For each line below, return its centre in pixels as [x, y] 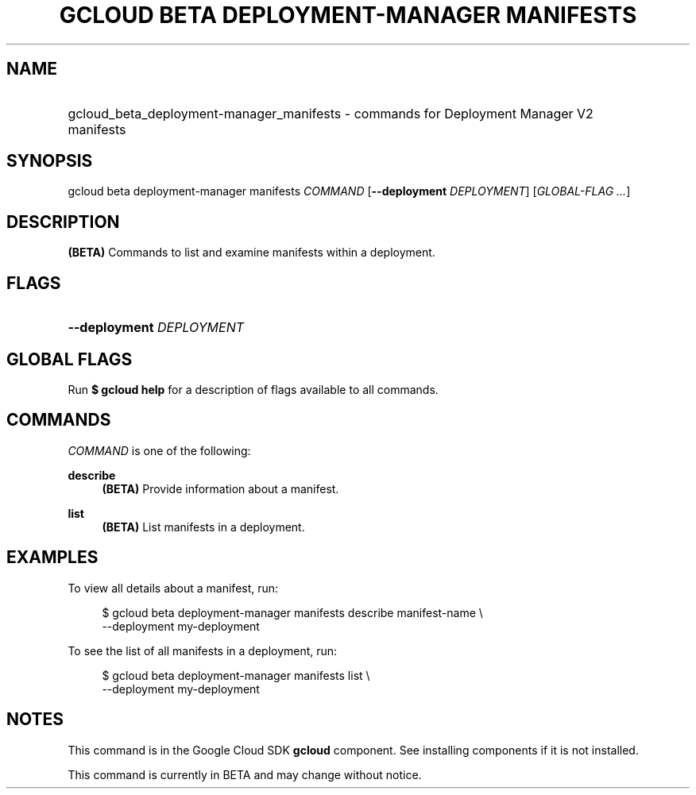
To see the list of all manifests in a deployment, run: [203, 650]
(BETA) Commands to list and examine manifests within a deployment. [251, 253]
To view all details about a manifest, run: [173, 588]
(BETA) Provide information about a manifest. [220, 488]
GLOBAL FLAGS [70, 359]
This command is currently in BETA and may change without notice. [245, 774]
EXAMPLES [52, 558]
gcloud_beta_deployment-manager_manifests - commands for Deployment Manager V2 [331, 113]
